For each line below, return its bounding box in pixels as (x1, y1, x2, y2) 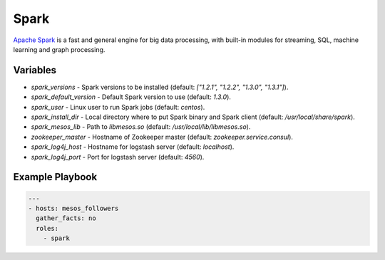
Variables (13, 64, 57, 76)
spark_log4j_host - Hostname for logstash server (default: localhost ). (31, 142, 235, 151)
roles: (36, 224, 59, 232)
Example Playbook (13, 171, 98, 183)
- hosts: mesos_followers (28, 204, 119, 212)
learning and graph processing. (13, 45, 106, 53)
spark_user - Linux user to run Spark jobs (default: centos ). (31, 103, 205, 111)
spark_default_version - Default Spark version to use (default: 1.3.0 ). (31, 93, 232, 101)
